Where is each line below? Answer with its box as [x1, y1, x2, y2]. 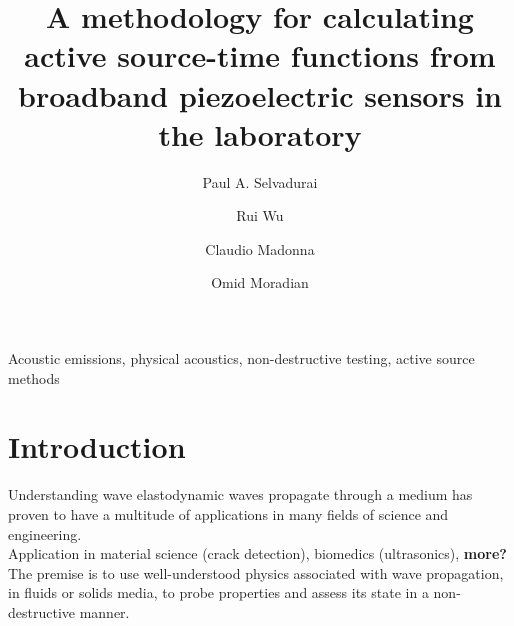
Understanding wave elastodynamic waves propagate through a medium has [8, 484, 473, 505]
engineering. [8, 523, 82, 544]
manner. [79, 601, 130, 622]
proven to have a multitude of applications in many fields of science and [8, 503, 449, 524]
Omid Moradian [211, 272, 309, 293]
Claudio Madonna [205, 238, 315, 259]
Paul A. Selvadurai [202, 171, 318, 192]
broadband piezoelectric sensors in [18, 74, 502, 115]
